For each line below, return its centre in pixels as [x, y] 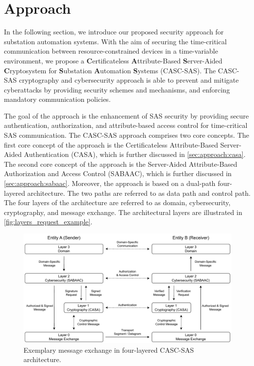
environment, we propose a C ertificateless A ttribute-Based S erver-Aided [113, 60]
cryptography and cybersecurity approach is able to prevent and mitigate [129, 80]
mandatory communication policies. [57, 99]
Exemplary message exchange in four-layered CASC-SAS [109, 350]
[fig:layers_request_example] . [48, 222]
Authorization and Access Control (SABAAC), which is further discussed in [118, 173]
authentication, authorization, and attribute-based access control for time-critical [126, 125]
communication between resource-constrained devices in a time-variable [111, 51]
